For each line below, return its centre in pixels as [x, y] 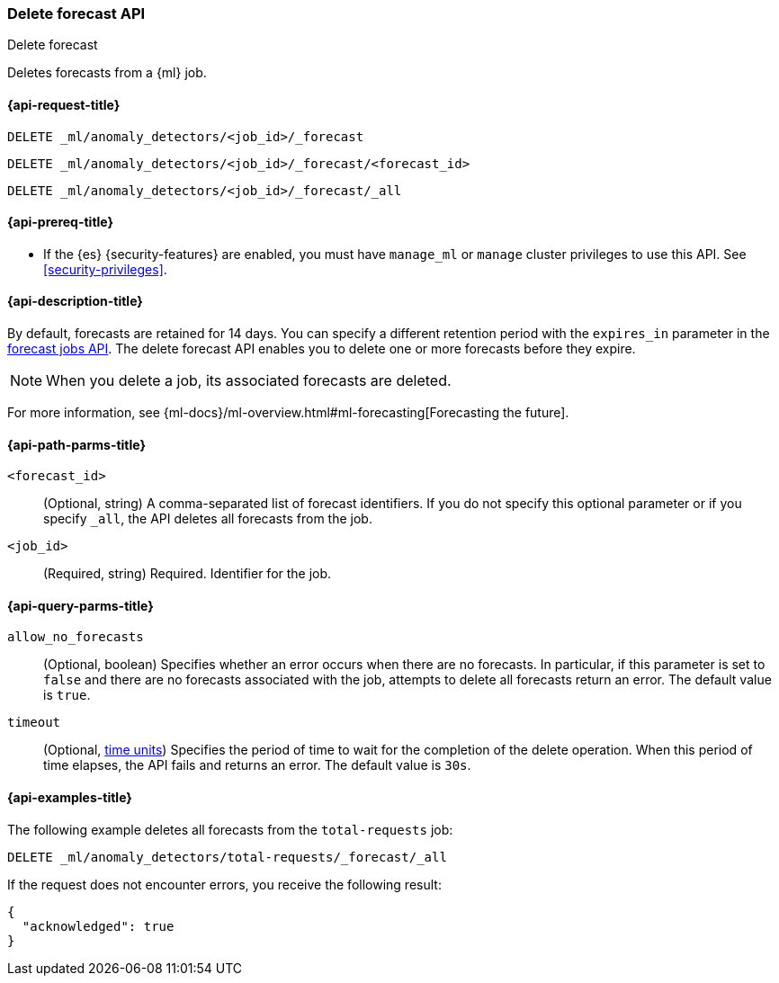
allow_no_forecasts [76, 637]
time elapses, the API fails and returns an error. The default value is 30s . [257, 765]
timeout [34, 723]
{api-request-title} [64, 104]
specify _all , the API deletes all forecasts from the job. [208, 519]
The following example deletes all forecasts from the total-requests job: [230, 829]
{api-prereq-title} [61, 222]
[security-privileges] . [105, 269]
